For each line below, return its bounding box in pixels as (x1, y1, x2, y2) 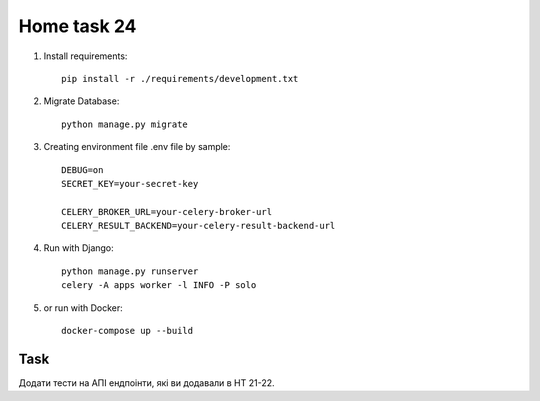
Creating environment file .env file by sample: (43, 141, 231, 153)
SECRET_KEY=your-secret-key (61, 178, 199, 189)
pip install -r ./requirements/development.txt (61, 73, 299, 84)
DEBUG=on (61, 164, 104, 175)
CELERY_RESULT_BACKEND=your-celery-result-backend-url (61, 220, 336, 232)
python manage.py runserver (61, 265, 199, 277)
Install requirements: (43, 50, 128, 62)
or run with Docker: (43, 301, 124, 314)
